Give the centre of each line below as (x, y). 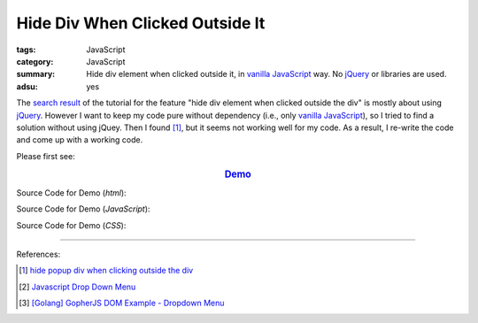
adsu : (27, 86)
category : (35, 61)
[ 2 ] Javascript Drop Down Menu (77, 287)
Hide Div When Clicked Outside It (141, 23)
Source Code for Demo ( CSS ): (71, 225)
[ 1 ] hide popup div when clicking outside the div (106, 271)
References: (39, 254)
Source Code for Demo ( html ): (72, 192)
